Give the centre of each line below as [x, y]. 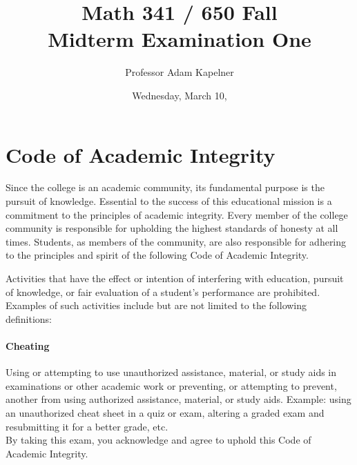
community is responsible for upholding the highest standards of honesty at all [172, 228]
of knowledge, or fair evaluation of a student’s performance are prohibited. [163, 291]
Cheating [28, 345]
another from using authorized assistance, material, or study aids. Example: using [178, 399]
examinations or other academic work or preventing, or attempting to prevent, [171, 385]
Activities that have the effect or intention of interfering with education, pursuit [175, 278]
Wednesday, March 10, [180, 95]
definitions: [29, 318]
